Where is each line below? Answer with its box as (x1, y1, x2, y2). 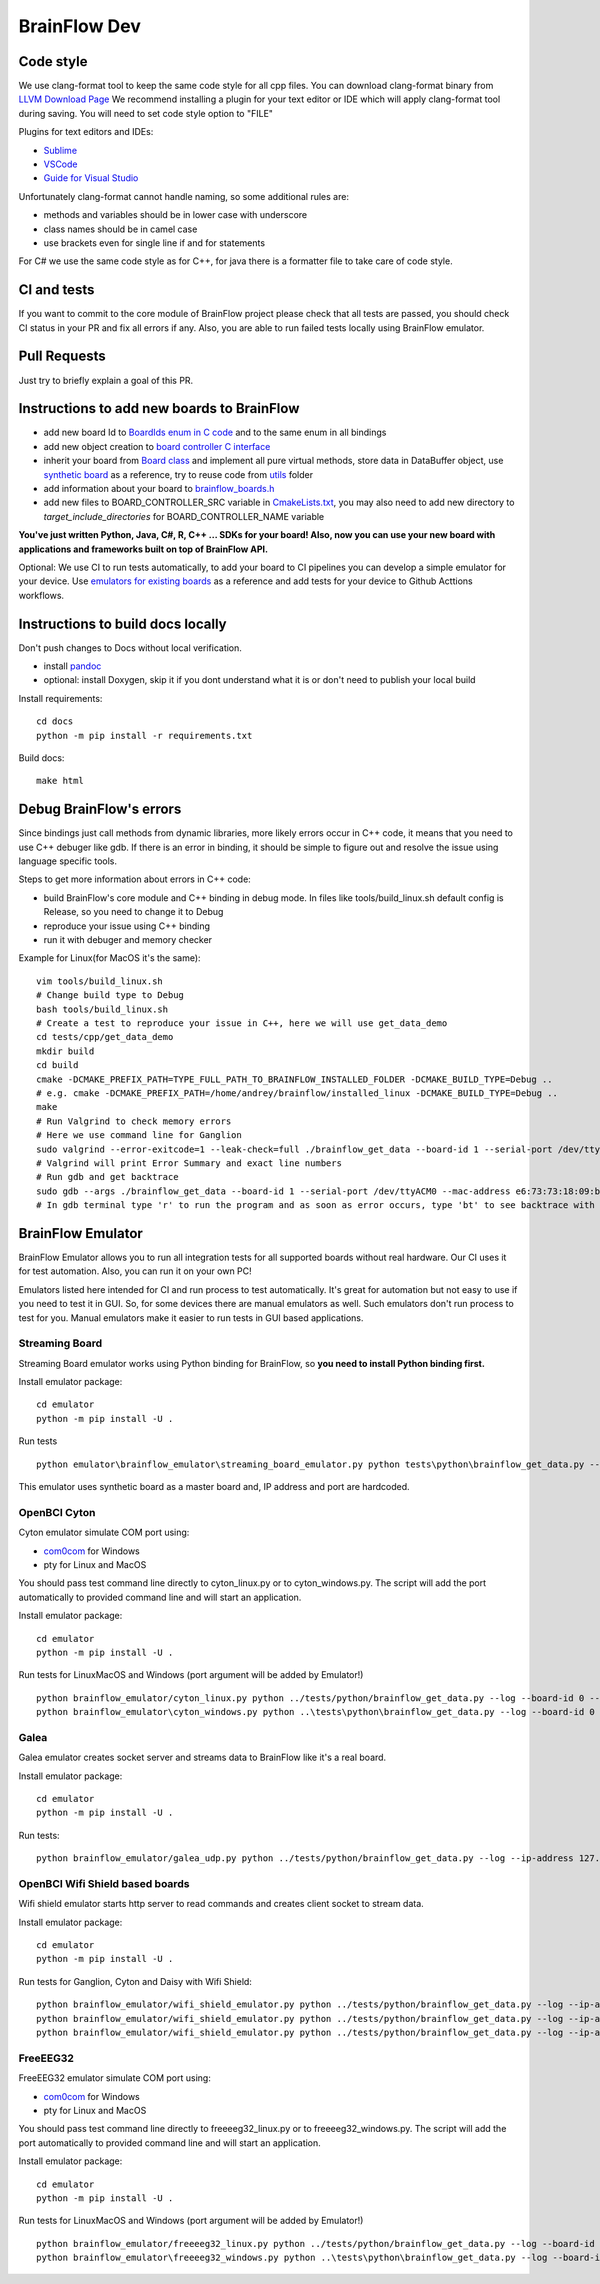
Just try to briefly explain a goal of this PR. (18, 374, 194, 386)
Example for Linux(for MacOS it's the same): (18, 952, 201, 964)
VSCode (43, 158, 78, 170)
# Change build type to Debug (36, 990, 185, 1001)
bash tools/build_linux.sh (36, 1003, 169, 1015)
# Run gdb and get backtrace (36, 1171, 179, 1183)
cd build (36, 1060, 79, 1071)
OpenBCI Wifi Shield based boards (18, 1876, 190, 1890)
